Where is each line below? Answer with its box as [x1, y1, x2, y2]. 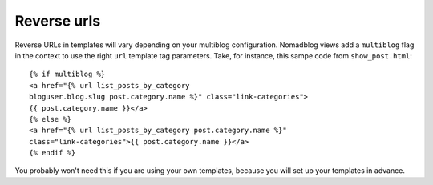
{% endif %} [29, 148, 76, 158]
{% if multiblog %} [29, 70, 106, 79]
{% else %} [29, 115, 72, 123]
